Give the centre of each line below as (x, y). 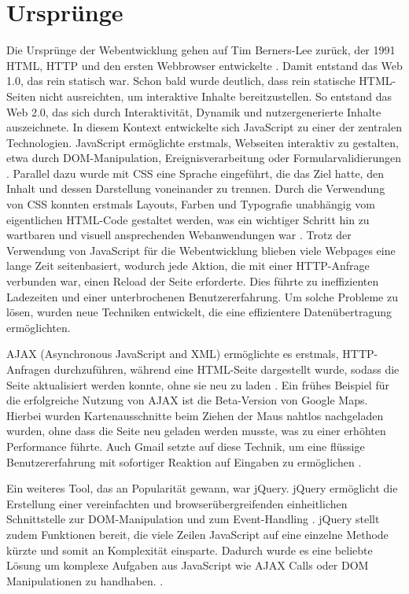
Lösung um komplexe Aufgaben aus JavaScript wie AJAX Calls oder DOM (188, 565)
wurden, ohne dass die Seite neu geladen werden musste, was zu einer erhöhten (196, 431)
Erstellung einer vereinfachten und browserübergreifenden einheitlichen (177, 503)
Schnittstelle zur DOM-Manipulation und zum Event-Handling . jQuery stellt (193, 519)
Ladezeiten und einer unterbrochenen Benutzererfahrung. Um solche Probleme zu (202, 296)
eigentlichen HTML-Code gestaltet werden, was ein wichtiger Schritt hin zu (188, 219)
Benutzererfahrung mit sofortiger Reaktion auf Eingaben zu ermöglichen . (184, 461)
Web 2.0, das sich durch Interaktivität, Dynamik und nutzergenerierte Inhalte (194, 111)
